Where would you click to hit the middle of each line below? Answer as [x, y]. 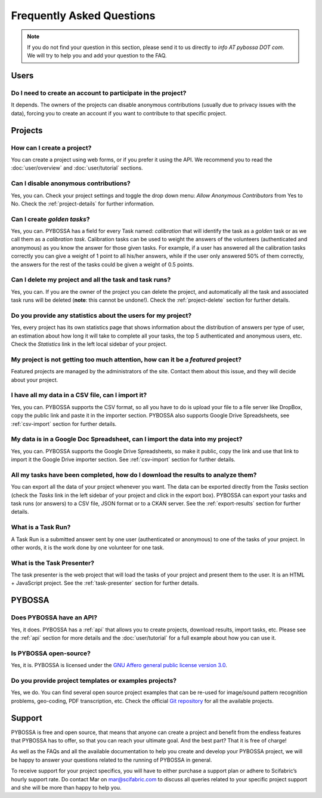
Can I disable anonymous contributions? [71, 183]
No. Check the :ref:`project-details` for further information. [83, 204]
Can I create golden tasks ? [50, 219]
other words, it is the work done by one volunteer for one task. [88, 547]
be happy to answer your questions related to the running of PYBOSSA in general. [112, 760]
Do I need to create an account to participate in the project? [99, 93]
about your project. [35, 380]
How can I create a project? [51, 148]
